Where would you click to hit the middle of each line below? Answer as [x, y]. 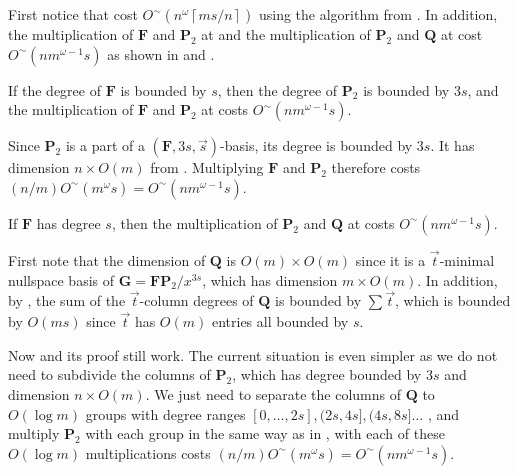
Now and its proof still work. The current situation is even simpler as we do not [253, 354]
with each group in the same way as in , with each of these [265, 433]
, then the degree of [277, 89]
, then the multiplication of [194, 222]
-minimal [467, 260]
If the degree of [54, 89]
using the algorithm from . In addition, [378, 14]
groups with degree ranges [165, 413]
